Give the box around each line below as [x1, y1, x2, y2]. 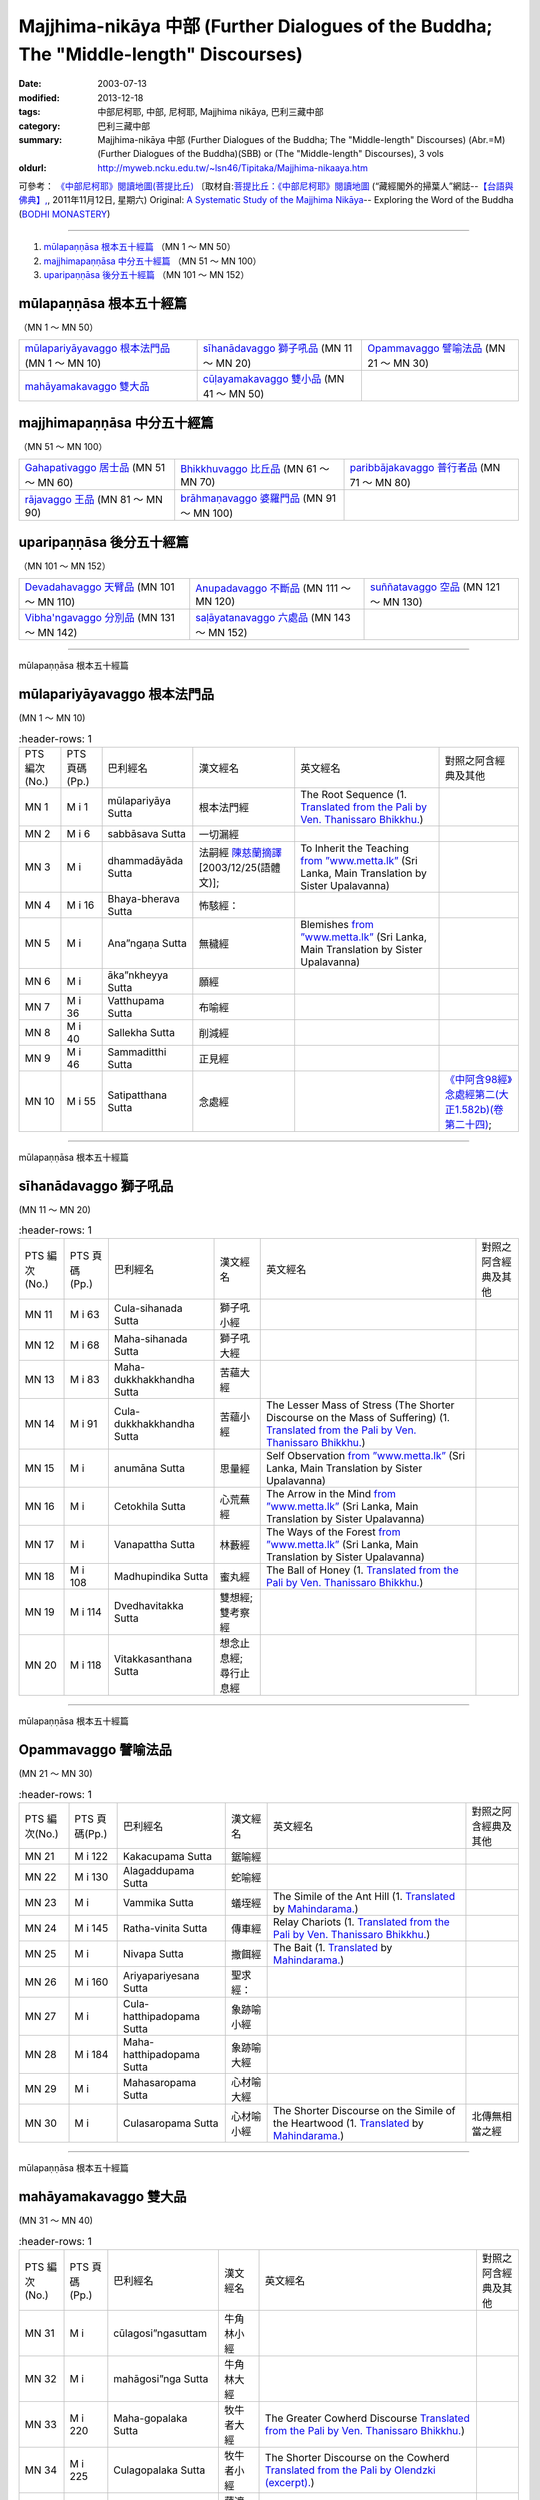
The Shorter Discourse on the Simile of [272, 2104, 456, 2118]
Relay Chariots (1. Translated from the [272, 1915, 450, 1929]
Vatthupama [107, 993, 165, 1007]
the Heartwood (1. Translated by [272, 2116, 424, 2130]
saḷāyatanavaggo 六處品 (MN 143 [195, 611, 351, 625]
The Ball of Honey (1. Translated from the [265, 1563, 459, 1577]
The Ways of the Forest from [265, 1525, 401, 1539]
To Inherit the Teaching [300, 841, 410, 855]
